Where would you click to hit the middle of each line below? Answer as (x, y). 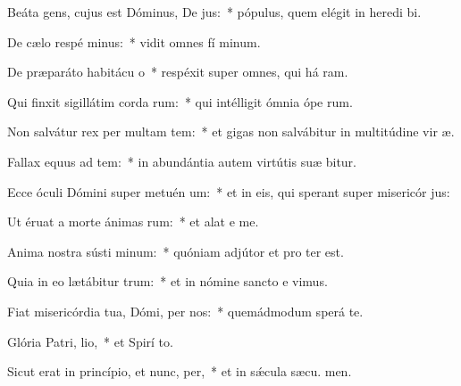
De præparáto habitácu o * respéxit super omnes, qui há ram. (178, 72)
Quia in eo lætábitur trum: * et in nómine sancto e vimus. (168, 281)
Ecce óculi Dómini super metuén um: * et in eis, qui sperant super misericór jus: (229, 191)
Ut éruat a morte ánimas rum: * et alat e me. (133, 222)
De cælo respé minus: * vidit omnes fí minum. (134, 41)
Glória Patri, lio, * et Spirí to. (90, 341)
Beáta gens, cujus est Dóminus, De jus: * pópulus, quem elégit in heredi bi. (214, 12)
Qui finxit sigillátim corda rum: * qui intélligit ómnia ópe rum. (180, 101)
